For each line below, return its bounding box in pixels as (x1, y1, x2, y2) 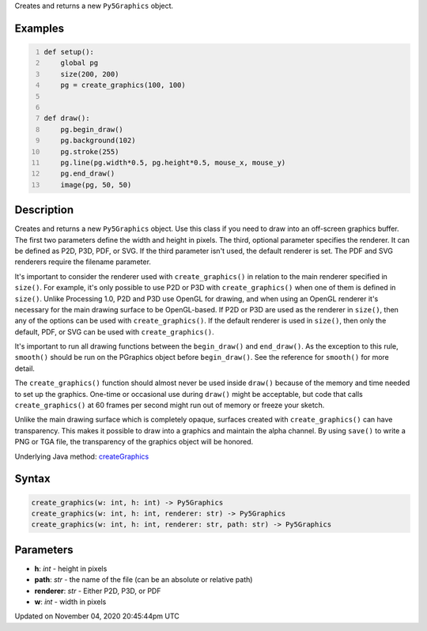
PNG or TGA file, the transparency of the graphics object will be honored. (14, 437, 253, 447)
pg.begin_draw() (60, 125, 124, 134)
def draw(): (43, 114, 90, 123)
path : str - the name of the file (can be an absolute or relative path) (34, 575, 253, 584)
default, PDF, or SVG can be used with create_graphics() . (14, 327, 215, 336)
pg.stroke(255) (60, 147, 119, 156)
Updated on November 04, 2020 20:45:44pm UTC (14, 611, 179, 621)
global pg (60, 59, 99, 67)
